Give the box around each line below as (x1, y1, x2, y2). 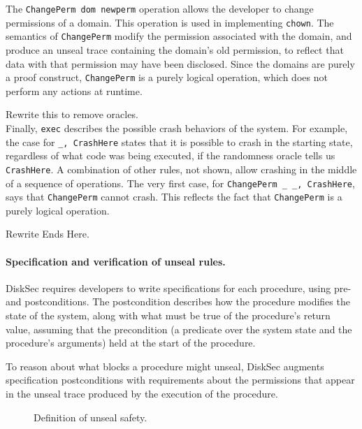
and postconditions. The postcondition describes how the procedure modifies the (6, 294, 350, 309)
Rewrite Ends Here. (6, 226, 89, 241)
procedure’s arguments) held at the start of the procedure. (6, 335, 256, 350)
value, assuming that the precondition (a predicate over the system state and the (6, 321, 352, 336)
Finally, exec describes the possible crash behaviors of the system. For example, (6, 121, 348, 135)
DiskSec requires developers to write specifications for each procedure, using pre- (6, 280, 352, 295)
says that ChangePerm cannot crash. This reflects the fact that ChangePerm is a (6, 189, 342, 204)
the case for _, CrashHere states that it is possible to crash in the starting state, (6, 134, 353, 149)
